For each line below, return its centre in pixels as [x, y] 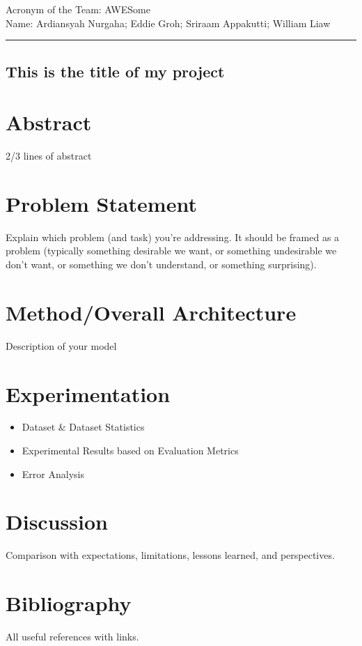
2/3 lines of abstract [49, 156]
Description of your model [61, 345]
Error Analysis [53, 474]
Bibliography [69, 603]
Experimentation [88, 393]
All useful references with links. [72, 637]
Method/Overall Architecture [151, 312]
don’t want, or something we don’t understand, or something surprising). [161, 264]
